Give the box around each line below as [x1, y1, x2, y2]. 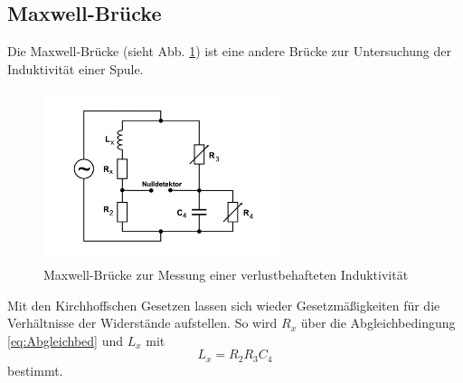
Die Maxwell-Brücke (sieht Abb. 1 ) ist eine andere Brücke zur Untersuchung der [7, 42, 452, 61]
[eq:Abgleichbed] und [7, 330, 123, 349]
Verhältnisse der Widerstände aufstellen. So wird [7, 313, 278, 332]
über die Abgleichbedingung [300, 313, 456, 332]
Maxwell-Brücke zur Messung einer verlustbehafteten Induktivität [43, 264, 409, 283]
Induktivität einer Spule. [7, 59, 144, 78]
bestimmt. [7, 360, 63, 379]
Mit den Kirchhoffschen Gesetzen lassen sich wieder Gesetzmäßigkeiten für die [7, 295, 440, 314]
